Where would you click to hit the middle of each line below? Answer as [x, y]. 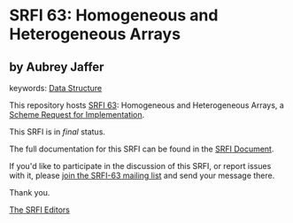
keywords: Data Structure [56, 88]
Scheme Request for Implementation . [77, 115]
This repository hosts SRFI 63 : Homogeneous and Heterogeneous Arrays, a [147, 105]
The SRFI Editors [40, 210]
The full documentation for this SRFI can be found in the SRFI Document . [142, 149]
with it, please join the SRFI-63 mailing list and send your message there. [142, 175]
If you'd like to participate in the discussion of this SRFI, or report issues [140, 166]
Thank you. [30, 192]
